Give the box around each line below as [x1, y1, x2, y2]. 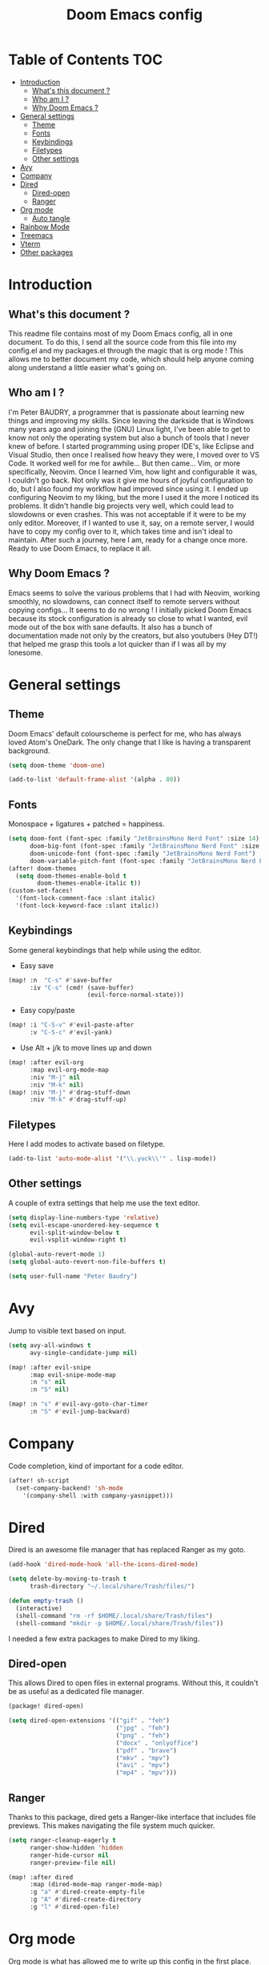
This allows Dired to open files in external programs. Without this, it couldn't [8, 1678, 259, 1688]
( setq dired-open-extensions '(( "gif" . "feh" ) [8, 1717, 171, 1725]
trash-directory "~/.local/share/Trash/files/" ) [29, 1583, 195, 1591]
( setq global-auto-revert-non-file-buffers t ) [8, 1258, 167, 1266]
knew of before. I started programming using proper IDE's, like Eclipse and [8, 441, 255, 450]
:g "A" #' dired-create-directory [29, 1895, 142, 1904]
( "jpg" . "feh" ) [115, 1725, 171, 1733]
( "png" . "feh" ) [115, 1731, 171, 1740]
